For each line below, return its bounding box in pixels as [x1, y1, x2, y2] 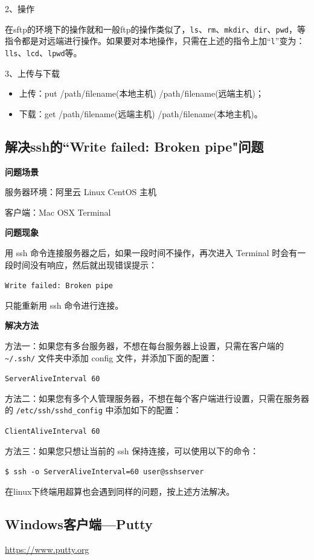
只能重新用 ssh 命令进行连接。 [5, 298, 124, 311]
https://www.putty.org [5, 542, 89, 555]
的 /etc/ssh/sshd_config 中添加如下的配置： [5, 404, 182, 416]
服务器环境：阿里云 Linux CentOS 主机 [5, 185, 157, 198]
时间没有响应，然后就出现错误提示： [13, 258, 157, 271]
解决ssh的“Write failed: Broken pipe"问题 [5, 137, 264, 155]
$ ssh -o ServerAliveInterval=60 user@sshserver [5, 468, 204, 477]
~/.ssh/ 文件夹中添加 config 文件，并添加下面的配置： [5, 351, 217, 364]
